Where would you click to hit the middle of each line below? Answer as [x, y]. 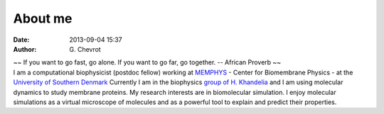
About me [43, 18]
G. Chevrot [85, 49]
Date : [21, 40]
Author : [25, 49]
